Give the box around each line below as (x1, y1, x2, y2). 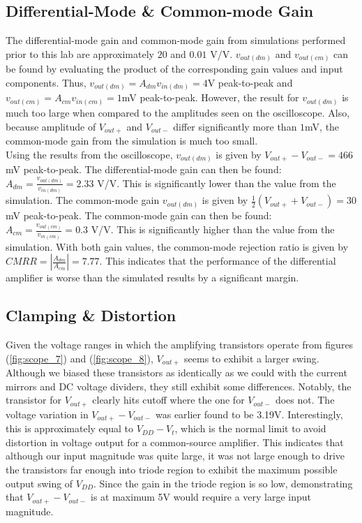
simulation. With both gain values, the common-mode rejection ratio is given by (6, 239, 349, 253)
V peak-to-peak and (207, 75, 293, 89)
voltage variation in (6, 406, 89, 421)
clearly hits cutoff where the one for (92, 392, 245, 407)
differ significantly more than (173, 119, 297, 133)
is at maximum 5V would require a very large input (91, 489, 312, 504)
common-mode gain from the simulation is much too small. (6, 133, 258, 147)
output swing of (6, 476, 73, 490)
